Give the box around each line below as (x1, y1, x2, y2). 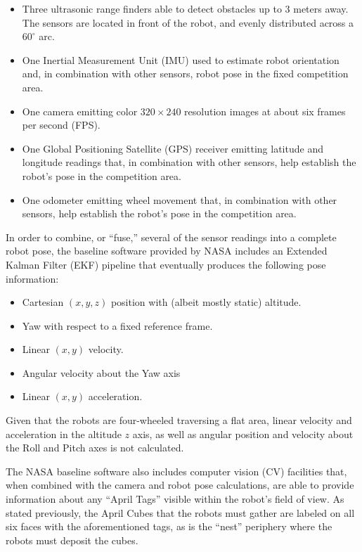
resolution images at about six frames (184, 103, 346, 118)
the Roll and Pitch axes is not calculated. (6, 440, 184, 455)
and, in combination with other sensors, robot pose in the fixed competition (22, 66, 349, 81)
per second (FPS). (22, 117, 101, 132)
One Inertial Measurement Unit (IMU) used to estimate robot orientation (22, 52, 340, 67)
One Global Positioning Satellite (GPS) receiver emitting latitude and (22, 141, 323, 155)
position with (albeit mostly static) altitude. (110, 295, 302, 309)
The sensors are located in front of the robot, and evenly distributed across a (22, 15, 354, 30)
